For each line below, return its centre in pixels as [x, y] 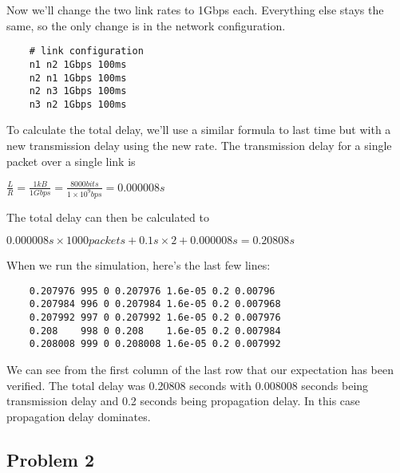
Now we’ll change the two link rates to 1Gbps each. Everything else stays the [195, 10]
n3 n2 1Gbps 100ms [78, 104]
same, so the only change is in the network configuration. [146, 25]
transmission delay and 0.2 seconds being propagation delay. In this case [183, 401]
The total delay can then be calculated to [108, 217]
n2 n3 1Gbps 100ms [78, 91]
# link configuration [86, 51]
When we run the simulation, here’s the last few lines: [139, 265]
